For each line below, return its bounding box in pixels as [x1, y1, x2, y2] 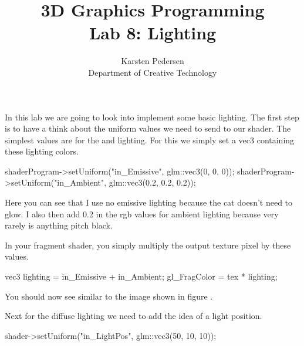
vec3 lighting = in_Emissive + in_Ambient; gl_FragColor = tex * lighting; [5, 270, 278, 283]
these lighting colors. [5, 145, 79, 157]
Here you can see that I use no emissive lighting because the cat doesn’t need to [5, 196, 293, 209]
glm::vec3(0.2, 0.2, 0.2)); [109, 176, 196, 189]
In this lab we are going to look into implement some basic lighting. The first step [5, 110, 299, 123]
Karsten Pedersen [121, 55, 184, 67]
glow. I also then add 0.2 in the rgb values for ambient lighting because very [5, 207, 279, 220]
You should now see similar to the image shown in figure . [5, 290, 213, 302]
